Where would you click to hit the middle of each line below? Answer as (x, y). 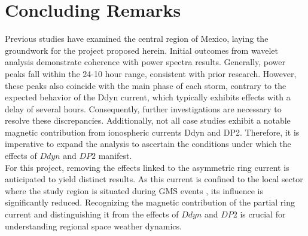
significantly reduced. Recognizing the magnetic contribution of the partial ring (150, 202)
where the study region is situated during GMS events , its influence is (134, 190)
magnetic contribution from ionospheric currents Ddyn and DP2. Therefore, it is (152, 132)
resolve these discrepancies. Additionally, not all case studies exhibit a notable (148, 120)
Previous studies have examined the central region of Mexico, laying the (137, 39)
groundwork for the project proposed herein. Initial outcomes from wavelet (142, 50)
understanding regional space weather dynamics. (93, 226)
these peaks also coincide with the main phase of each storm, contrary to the (146, 85)
